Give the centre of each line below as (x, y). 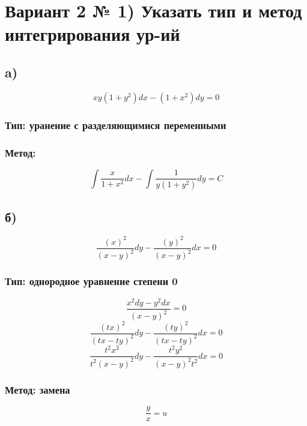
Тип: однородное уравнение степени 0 (91, 281)
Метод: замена (38, 389)
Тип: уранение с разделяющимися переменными (116, 124)
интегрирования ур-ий (93, 34)
